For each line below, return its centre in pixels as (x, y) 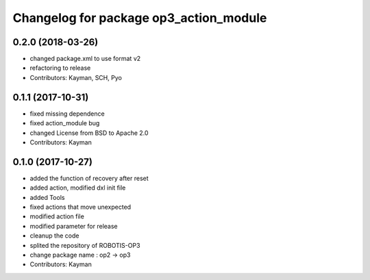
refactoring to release (60, 68)
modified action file (57, 216)
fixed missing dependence (67, 114)
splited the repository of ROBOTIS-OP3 (85, 245)
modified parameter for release (74, 226)
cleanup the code (54, 236)
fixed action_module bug (65, 123)
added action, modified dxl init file (78, 188)
